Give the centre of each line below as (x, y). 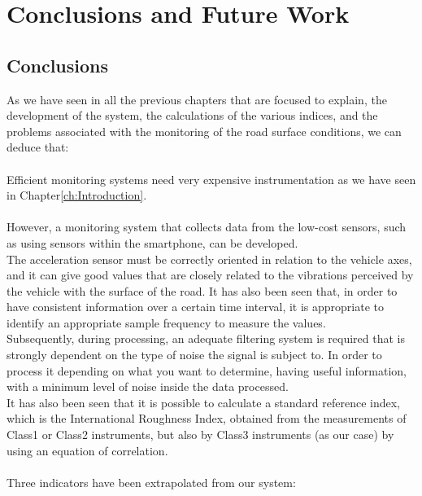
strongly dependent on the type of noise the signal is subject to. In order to (194, 355)
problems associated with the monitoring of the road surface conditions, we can (204, 131)
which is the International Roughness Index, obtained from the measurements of (207, 418)
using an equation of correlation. (87, 450)
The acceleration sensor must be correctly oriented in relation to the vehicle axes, (209, 259)
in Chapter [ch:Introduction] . (77, 195)
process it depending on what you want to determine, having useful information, (207, 370)
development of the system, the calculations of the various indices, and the (192, 115)
